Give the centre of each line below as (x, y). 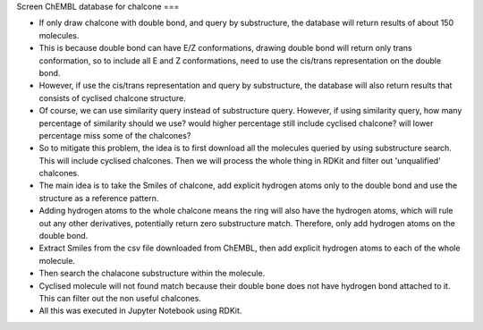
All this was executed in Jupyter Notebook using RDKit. (140, 311)
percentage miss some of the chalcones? (115, 135)
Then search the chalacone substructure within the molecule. (152, 274)
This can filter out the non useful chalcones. (120, 298)
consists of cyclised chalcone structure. (113, 97)
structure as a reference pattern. (99, 198)
